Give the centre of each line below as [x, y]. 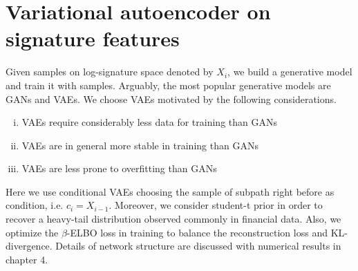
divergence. [29, 246]
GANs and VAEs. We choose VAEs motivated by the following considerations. [171, 99]
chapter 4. [27, 259]
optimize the [32, 232]
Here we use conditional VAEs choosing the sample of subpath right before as [170, 191]
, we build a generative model [290, 72]
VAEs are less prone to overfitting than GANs [119, 168]
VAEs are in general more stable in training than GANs [140, 145]
